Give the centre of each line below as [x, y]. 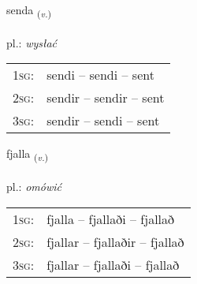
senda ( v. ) [29, 11]
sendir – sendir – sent [106, 98]
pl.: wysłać [32, 42]
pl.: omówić [34, 187]
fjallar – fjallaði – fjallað [113, 264]
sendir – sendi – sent [103, 121]
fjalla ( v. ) [28, 155]
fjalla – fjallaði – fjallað [111, 219]
